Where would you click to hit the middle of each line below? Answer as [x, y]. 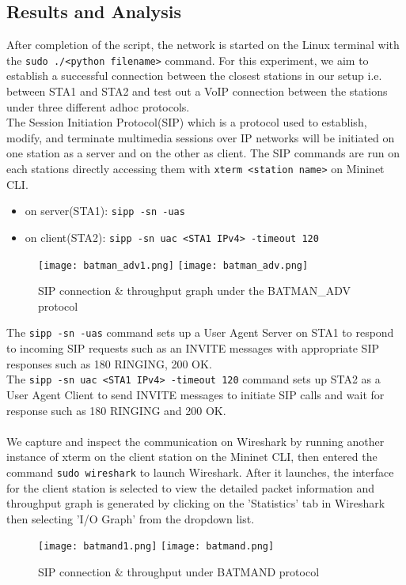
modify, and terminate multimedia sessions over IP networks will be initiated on [201, 137]
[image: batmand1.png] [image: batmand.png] [156, 547]
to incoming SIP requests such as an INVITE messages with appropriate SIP [193, 348]
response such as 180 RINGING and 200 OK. [116, 410]
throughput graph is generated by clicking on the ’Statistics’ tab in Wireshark [196, 503]
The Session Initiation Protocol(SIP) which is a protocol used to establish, [187, 122]
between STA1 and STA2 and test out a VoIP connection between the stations [197, 91]
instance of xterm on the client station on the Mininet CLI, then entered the [192, 457]
